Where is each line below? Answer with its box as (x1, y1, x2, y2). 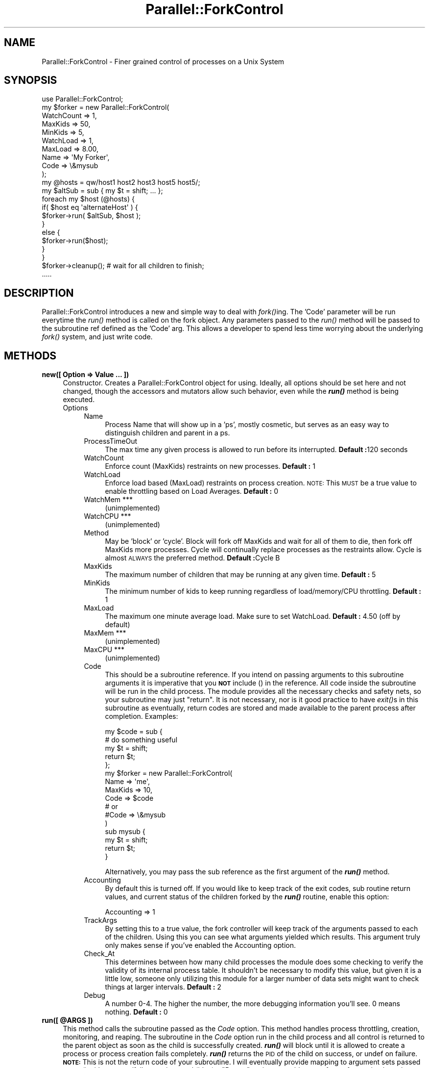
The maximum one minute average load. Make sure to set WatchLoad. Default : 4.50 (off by (105, 612, 401, 621)
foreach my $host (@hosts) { (42, 195, 135, 203)
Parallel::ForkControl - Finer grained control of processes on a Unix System (42, 57, 285, 66)
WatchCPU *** (84, 512, 131, 521)
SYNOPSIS (4, 74, 57, 87)
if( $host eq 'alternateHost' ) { (42, 203, 138, 212)
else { (42, 228, 60, 237)
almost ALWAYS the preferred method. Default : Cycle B (105, 554, 280, 562)
